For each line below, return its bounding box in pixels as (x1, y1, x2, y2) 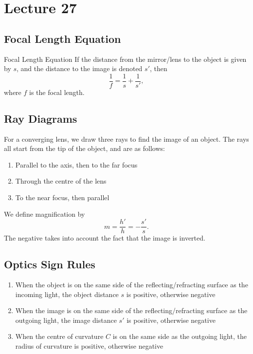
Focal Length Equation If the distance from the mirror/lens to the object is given (4, 54, 247, 64)
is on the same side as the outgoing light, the (112, 331, 247, 341)
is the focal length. (29, 87, 85, 97)
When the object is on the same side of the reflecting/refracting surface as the (15, 279, 248, 290)
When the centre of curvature (15, 331, 104, 341)
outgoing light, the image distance (15, 315, 117, 325)
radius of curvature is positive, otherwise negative (15, 341, 163, 351)
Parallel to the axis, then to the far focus (15, 159, 138, 169)
